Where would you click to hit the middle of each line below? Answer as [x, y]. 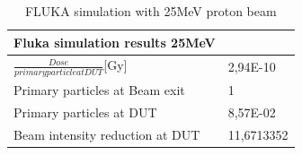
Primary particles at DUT [85, 112]
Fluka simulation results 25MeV [115, 42]
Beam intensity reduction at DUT [107, 134]
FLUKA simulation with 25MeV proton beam [151, 11]
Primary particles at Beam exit [99, 90]
